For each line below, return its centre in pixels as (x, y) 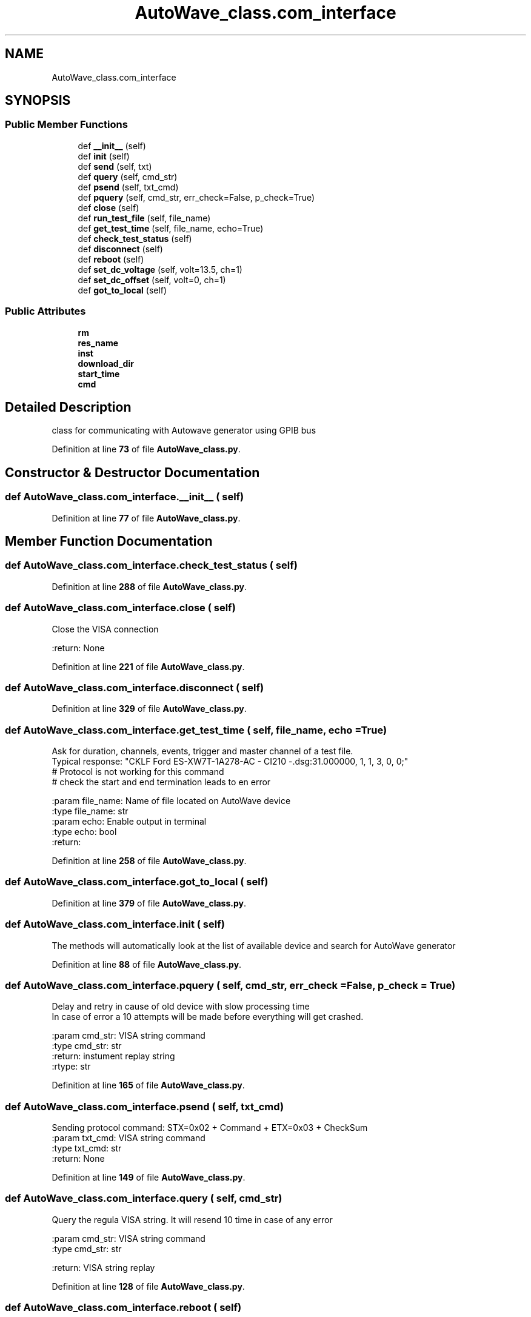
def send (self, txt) (115, 166)
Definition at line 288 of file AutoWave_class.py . (149, 586)
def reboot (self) (111, 259)
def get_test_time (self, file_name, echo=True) (171, 228)
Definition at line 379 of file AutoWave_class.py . (149, 903)
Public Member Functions (66, 125)
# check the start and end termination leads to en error (161, 782)
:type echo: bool (84, 832)
